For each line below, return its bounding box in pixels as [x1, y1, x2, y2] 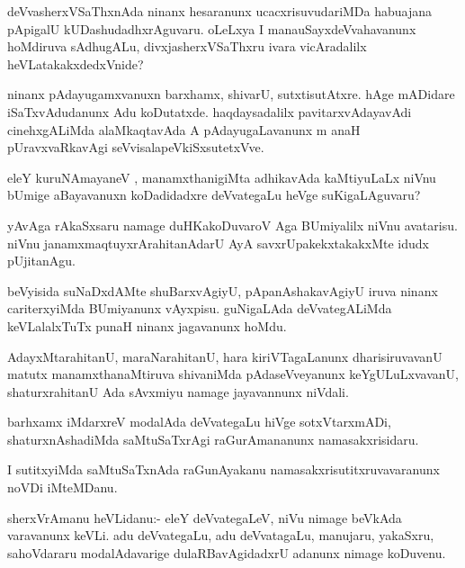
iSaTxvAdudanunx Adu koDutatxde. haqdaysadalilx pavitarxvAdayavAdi [7, 102, 412, 121]
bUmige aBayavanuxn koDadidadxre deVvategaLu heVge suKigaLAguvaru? [7, 185, 421, 204]
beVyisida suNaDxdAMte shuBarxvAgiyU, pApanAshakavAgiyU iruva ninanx [7, 281, 438, 300]
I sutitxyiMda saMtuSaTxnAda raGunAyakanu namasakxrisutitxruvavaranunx [7, 460, 440, 479]
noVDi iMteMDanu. [7, 478, 118, 497]
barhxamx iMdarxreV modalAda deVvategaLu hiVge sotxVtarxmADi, [7, 412, 391, 431]
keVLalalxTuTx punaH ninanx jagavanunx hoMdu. [7, 316, 287, 335]
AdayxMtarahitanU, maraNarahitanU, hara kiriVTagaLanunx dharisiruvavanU [7, 347, 443, 365]
